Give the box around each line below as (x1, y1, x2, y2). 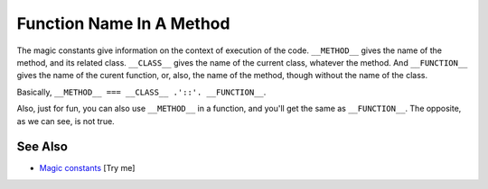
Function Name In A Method (16, 13, 230, 33)
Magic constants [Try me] (39, 163, 136, 174)
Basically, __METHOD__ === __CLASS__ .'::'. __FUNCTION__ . (16, 86, 267, 97)
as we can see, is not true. (16, 115, 115, 126)
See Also (16, 139, 68, 155)
